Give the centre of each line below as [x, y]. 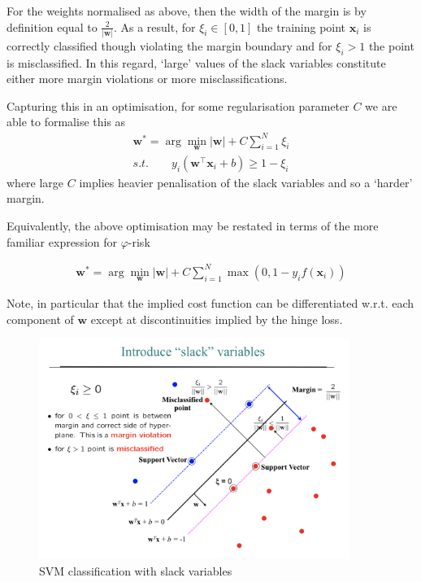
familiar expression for [62, 241]
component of [40, 319]
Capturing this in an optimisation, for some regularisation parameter [178, 105]
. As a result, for [154, 26]
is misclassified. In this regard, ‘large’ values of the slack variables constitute [196, 62]
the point [391, 45]
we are [381, 105]
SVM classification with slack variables [136, 570]
